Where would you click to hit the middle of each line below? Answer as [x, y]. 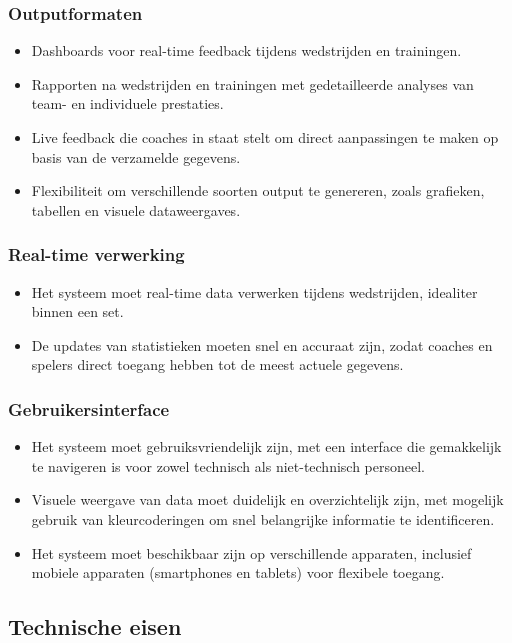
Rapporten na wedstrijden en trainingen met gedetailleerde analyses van [252, 83]
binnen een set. [77, 311]
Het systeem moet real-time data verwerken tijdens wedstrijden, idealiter [254, 291]
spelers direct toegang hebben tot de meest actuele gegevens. [217, 364]
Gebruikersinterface [89, 408]
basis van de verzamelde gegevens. [136, 156]
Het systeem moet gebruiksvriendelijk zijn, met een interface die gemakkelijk [266, 446]
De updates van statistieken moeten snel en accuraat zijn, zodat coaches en [262, 344]
